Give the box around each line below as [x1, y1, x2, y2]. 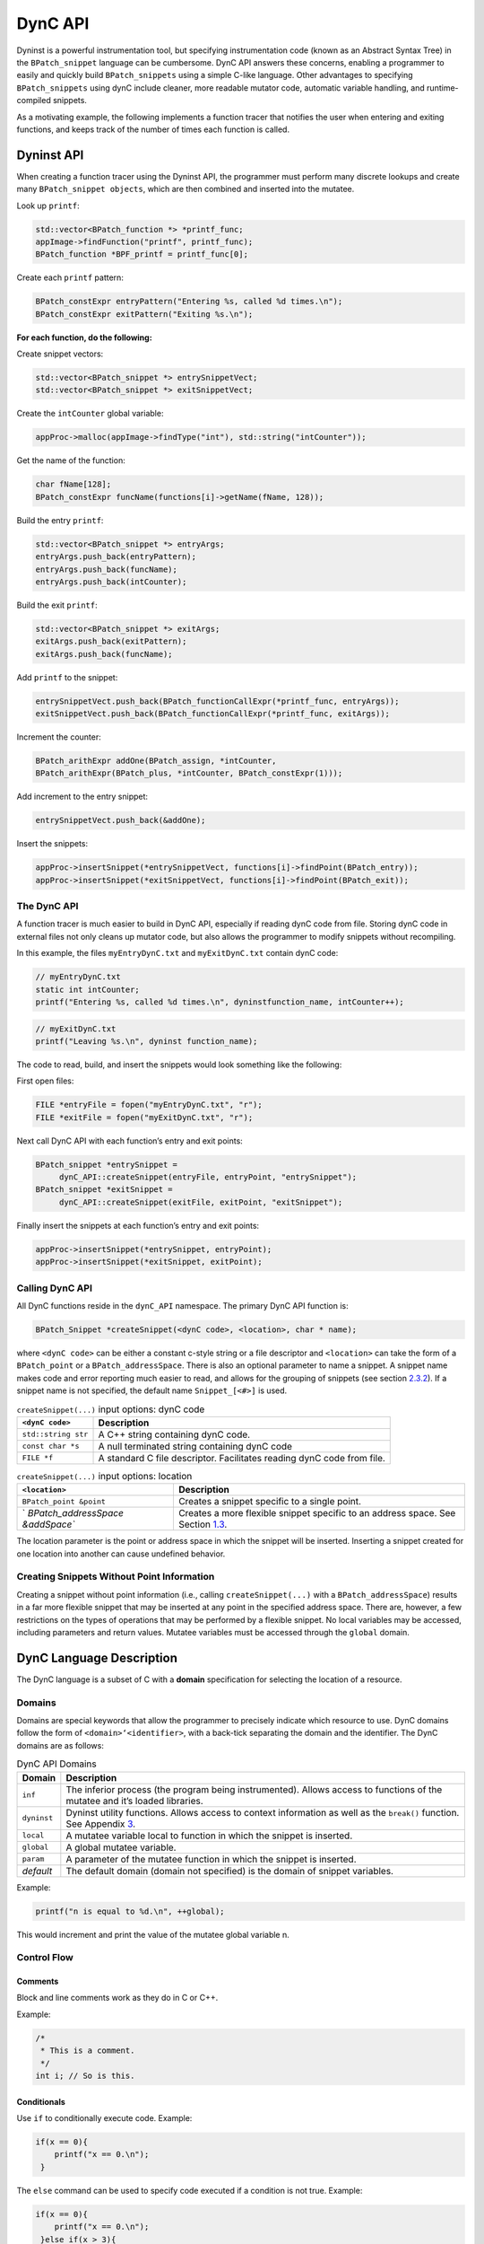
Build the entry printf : [16, 514, 104, 525]
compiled [16, 95, 51, 106]
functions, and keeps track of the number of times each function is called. [16, 124, 290, 135]
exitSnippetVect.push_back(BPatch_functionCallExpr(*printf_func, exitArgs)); [35, 709, 390, 719]
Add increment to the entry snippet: [16, 791, 148, 802]
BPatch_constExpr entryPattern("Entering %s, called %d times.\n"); [35, 296, 343, 307]
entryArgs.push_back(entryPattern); [35, 552, 197, 562]
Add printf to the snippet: [16, 671, 118, 682]
